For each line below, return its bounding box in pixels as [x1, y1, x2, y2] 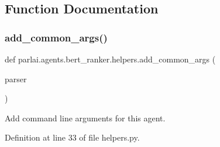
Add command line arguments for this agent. [5, 111, 166, 124]
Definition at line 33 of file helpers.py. [5, 131, 140, 143]
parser [5, 72, 27, 85]
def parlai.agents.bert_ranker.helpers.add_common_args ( [5, 53, 216, 65]
